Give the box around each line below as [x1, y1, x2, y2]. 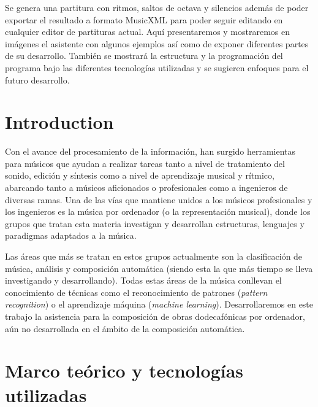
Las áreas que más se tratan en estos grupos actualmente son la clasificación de [5, 250, 303, 263]
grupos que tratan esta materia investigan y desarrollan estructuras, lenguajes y [5, 217, 305, 230]
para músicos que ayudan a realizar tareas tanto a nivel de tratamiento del [5, 157, 285, 169]
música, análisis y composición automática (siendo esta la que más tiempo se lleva [5, 262, 313, 274]
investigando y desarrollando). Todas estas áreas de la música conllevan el [5, 274, 282, 287]
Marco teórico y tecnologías [5, 358, 244, 383]
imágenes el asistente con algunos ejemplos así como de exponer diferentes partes [5, 37, 309, 50]
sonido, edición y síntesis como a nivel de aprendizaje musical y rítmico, [5, 169, 274, 182]
